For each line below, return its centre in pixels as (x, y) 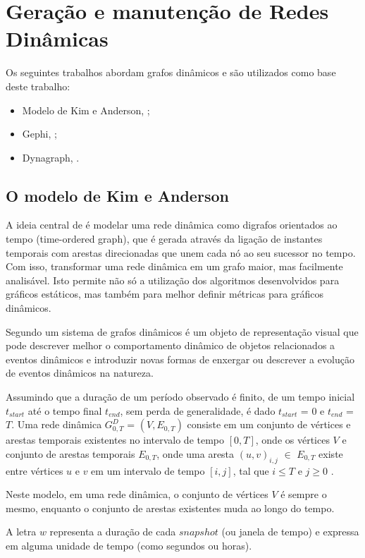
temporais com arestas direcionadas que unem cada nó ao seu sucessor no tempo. (181, 252)
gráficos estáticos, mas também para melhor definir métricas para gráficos (165, 294)
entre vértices (35, 470)
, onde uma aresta (196, 453)
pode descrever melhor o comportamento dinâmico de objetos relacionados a (171, 345)
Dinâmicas (57, 38)
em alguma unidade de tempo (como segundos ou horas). (129, 545)
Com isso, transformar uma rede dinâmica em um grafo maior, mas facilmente (174, 266)
